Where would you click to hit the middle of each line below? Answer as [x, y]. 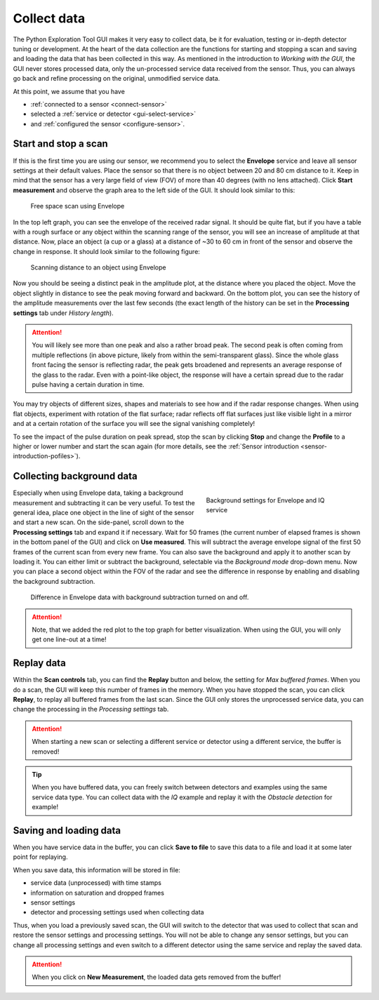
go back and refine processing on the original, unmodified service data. [117, 79]
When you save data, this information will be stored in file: [97, 869]
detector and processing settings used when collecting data [117, 912]
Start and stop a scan [60, 144]
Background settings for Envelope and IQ [265, 500]
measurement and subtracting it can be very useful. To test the [104, 502]
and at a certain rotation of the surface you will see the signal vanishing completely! [134, 424]
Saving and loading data [67, 831]
